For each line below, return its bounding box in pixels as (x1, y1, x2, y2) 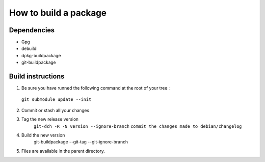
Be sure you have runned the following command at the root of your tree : (21, 85, 170, 91)
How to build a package (9, 7, 106, 18)
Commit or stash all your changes (21, 107, 89, 113)
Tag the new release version (21, 116, 79, 122)
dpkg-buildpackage (21, 52, 61, 58)
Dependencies (9, 26, 55, 34)
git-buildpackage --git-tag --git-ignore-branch (33, 139, 128, 145)
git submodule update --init (21, 96, 92, 102)
